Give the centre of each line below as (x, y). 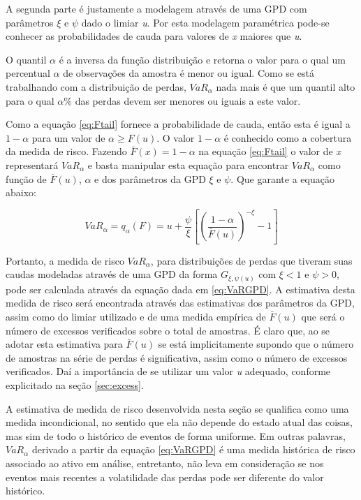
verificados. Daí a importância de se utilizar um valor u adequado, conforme (168, 371)
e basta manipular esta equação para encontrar (188, 164)
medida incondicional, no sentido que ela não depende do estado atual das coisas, (179, 422)
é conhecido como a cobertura (288, 137)
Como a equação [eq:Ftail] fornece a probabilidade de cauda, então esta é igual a (178, 124)
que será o (323, 317)
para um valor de (68, 137)
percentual (28, 73)
